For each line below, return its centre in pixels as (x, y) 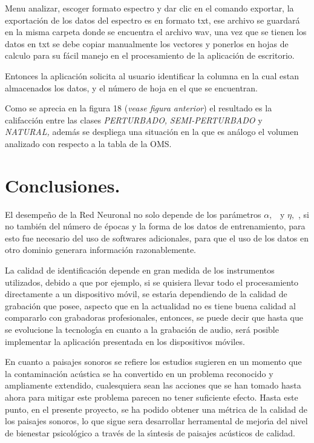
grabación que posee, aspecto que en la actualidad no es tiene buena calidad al (150, 305)
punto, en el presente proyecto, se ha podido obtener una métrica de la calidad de (156, 409)
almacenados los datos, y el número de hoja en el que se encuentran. (132, 87)
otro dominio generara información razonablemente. (100, 250)
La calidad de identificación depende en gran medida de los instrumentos (140, 270)
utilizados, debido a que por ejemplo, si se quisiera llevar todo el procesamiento (152, 282)
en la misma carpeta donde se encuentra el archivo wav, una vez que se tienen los (156, 32)
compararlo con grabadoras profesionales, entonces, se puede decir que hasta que (154, 317)
